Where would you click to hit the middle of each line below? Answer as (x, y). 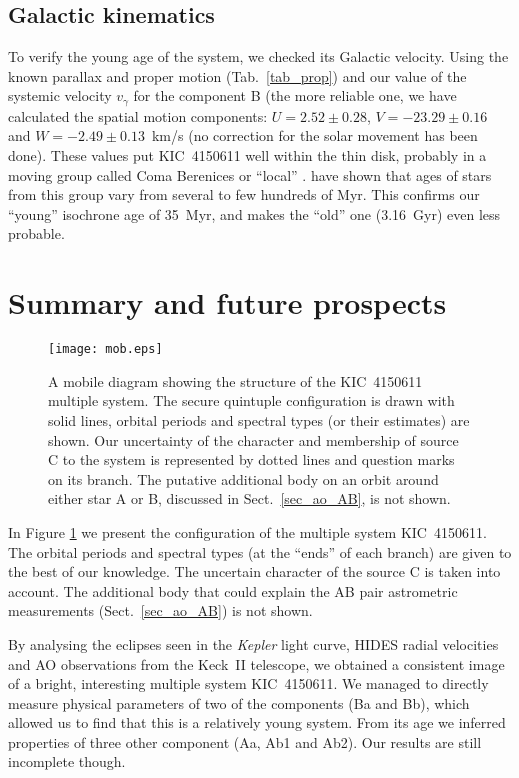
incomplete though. (67, 761)
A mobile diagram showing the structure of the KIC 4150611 (235, 380)
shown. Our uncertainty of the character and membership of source (253, 439)
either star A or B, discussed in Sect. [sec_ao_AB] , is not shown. (249, 498)
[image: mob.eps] (105, 349)
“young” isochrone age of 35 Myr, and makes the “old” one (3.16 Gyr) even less (254, 213)
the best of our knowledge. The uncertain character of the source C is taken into (254, 571)
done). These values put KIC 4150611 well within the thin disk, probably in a (247, 155)
